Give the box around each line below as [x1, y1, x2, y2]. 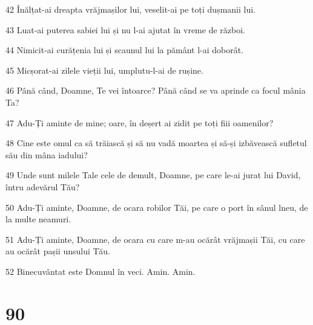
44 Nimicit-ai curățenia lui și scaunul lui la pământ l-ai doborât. [5, 43, 244, 56]
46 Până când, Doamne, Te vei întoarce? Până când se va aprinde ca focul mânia [5, 84, 306, 97]
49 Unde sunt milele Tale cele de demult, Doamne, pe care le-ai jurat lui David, [5, 169, 301, 181]
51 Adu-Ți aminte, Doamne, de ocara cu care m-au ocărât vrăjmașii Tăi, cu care [5, 233, 305, 245]
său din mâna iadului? [5, 148, 88, 161]
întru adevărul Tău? [5, 180, 80, 193]
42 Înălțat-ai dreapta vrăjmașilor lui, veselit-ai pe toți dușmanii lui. [5, 3, 255, 15]
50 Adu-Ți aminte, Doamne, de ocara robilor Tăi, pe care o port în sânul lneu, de [5, 201, 308, 213]
